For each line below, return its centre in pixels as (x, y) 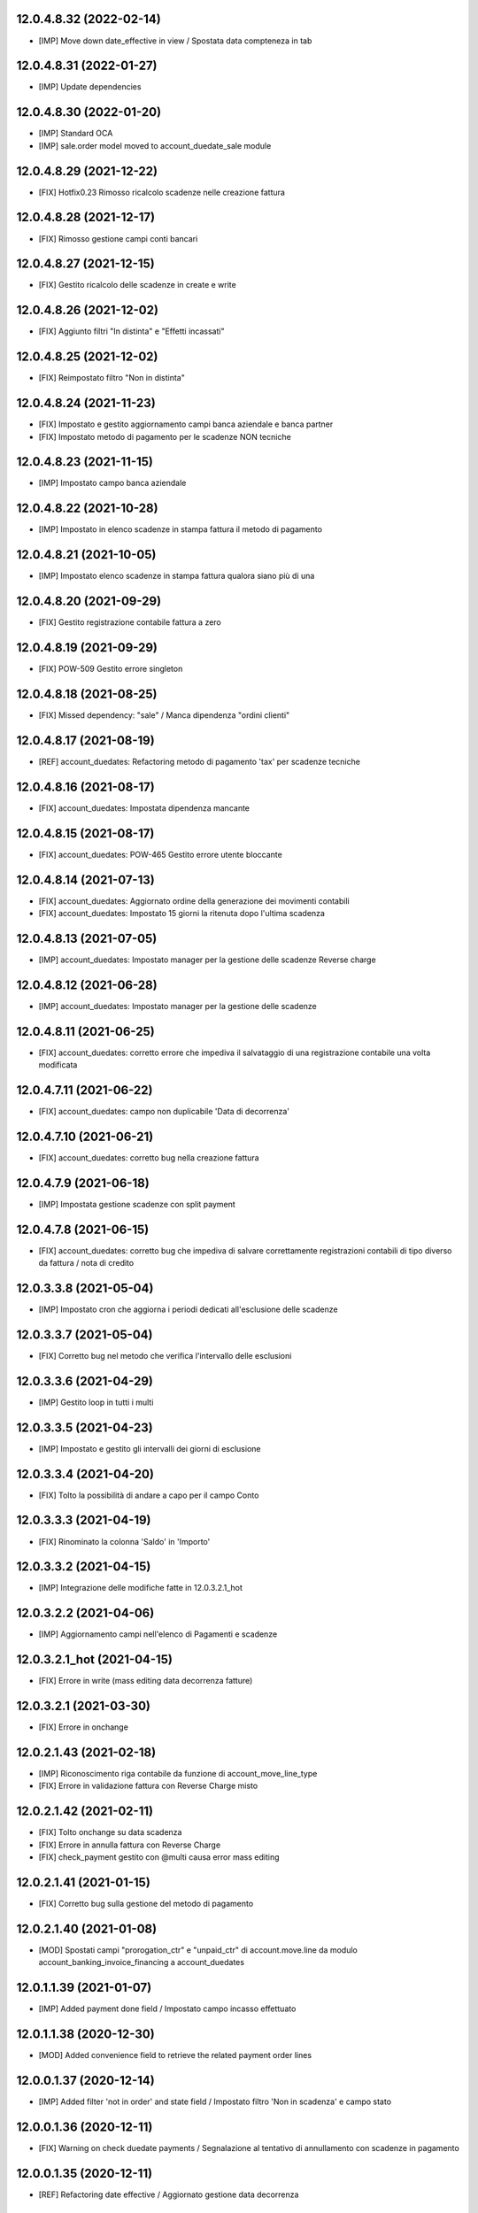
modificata (58, 1065)
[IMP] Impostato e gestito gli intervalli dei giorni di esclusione (150, 1448)
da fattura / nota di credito (86, 1263)
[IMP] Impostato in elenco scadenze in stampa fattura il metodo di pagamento (181, 529)
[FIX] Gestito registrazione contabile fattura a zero (130, 622)
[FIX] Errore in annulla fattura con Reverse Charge (130, 1845)
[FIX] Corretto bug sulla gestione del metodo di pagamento (146, 1904)
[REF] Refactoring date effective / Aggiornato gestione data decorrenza (169, 2194)
